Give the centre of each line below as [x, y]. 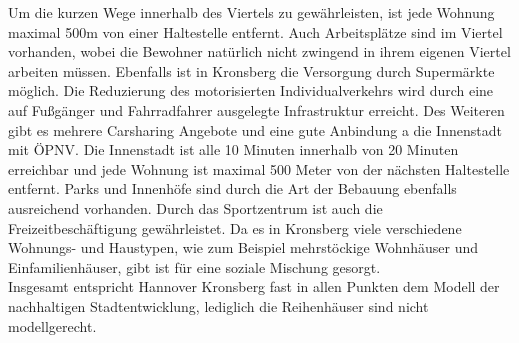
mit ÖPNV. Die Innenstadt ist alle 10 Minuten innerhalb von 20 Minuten [233, 149]
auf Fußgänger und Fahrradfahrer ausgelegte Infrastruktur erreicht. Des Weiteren [256, 109]
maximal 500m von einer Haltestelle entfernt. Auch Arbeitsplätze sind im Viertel [255, 31]
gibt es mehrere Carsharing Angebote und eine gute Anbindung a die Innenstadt [255, 129]
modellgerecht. [52, 325]
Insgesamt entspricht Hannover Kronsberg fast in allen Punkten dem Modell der [254, 286]
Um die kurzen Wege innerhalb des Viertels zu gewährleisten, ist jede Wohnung [251, 12]
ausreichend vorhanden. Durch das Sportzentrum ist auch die [195, 207]
